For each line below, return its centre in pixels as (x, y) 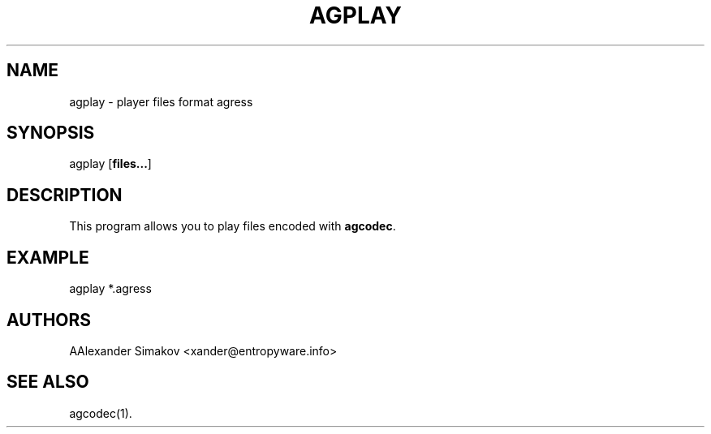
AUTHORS (49, 320)
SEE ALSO (48, 382)
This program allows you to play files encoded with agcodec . (233, 226)
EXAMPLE (48, 257)
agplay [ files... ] (110, 164)
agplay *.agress (110, 289)
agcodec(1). (101, 413)
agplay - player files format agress (161, 101)
